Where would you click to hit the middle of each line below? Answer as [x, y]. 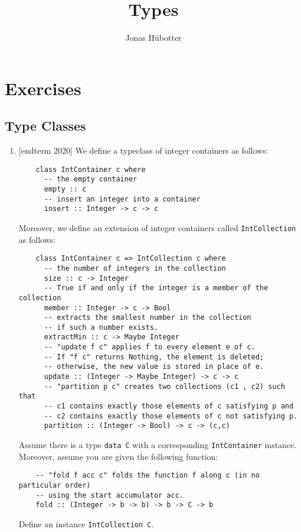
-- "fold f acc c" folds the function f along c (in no [148, 476]
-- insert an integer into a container [122, 199]
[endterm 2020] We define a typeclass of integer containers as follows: [143, 150]
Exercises [43, 88]
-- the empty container [91, 179]
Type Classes [45, 126]
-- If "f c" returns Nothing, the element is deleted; [154, 357]
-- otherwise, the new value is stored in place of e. [154, 367]
